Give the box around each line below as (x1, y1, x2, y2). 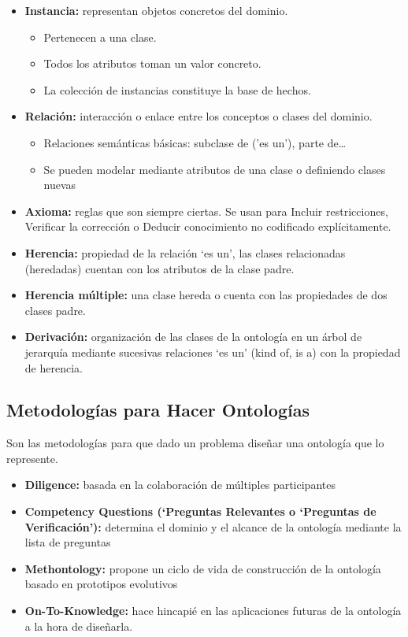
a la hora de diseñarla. (24, 617, 133, 634)
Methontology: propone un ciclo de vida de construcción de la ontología (24, 560, 381, 576)
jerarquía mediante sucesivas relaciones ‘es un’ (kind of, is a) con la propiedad (24, 343, 401, 360)
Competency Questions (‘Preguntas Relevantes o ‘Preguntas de (24, 503, 376, 520)
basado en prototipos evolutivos (24, 576, 178, 592)
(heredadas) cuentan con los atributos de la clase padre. (24, 260, 295, 276)
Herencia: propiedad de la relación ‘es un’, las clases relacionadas (24, 244, 346, 261)
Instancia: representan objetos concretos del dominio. (24, 2, 288, 18)
